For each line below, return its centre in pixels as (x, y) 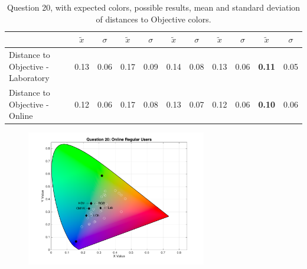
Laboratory (29, 78)
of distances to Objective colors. (153, 19)
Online (21, 116)
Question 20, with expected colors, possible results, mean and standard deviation (153, 7)
